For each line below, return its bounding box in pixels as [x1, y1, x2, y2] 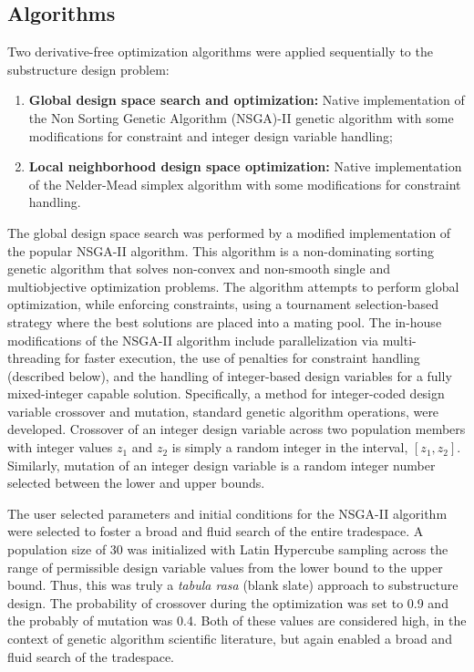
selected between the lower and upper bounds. [7, 473, 265, 492]
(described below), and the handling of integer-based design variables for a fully [7, 366, 452, 385]
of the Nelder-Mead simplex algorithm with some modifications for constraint [28, 174, 461, 193]
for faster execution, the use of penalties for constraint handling [65, 348, 420, 367]
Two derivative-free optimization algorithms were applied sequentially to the [7, 42, 433, 61]
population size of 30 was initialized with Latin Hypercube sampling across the [7, 540, 448, 559]
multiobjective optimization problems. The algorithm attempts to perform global [7, 276, 459, 295]
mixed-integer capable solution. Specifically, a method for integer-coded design [7, 384, 445, 403]
